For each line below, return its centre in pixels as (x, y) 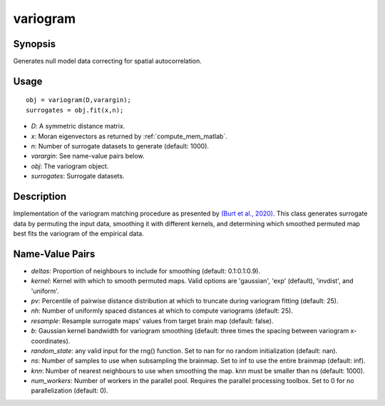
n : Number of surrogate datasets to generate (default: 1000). (120, 146)
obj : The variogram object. (70, 166)
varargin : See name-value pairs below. (88, 156)
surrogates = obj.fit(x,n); (75, 110)
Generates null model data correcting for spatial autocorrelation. (108, 61)
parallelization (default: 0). (70, 391)
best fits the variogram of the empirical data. (78, 233)
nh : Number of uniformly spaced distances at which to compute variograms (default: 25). (162, 311)
